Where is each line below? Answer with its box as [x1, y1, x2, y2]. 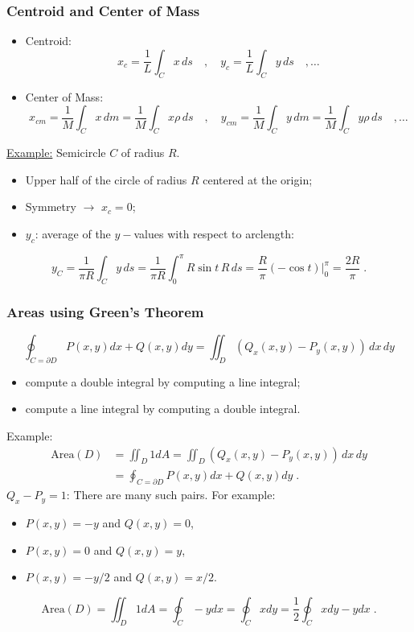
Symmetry [25, 198, 76, 215]
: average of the [35, 225, 111, 242]
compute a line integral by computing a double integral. [25, 400, 301, 417]
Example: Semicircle [6, 144, 106, 160]
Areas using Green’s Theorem [6, 301, 204, 321]
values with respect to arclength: [133, 225, 294, 242]
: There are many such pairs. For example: [66, 486, 276, 503]
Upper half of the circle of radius [25, 171, 187, 188]
